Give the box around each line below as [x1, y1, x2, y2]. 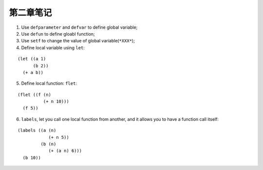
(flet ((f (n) [18, 92, 51, 97]
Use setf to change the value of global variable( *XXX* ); [21, 38, 135, 44]
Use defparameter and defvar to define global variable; [21, 24, 138, 30]
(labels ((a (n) [18, 128, 56, 133]
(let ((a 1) [18, 56, 46, 62]
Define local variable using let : [21, 44, 85, 51]
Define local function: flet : [21, 80, 77, 86]
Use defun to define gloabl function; [21, 31, 95, 37]
